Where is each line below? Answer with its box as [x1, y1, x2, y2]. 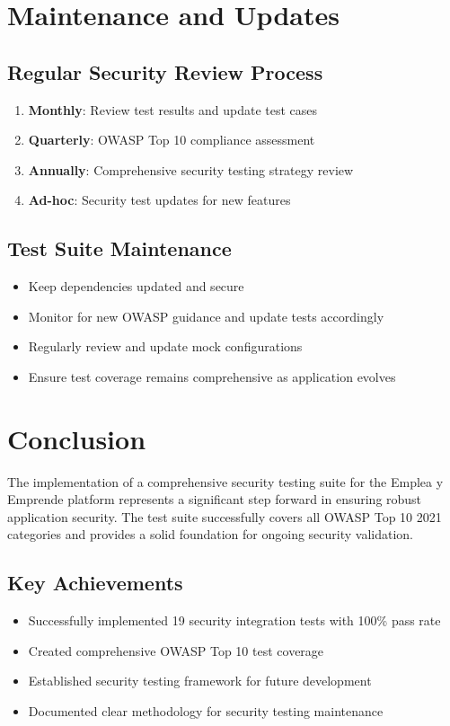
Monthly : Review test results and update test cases [28, 100, 318, 119]
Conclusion [7, 420, 146, 456]
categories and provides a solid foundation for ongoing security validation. [7, 525, 414, 544]
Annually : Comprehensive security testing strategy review [28, 160, 354, 179]
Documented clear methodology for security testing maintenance [28, 702, 384, 721]
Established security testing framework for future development [28, 671, 372, 690]
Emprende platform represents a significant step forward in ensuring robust [7, 490, 422, 509]
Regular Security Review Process [7, 58, 323, 85]
